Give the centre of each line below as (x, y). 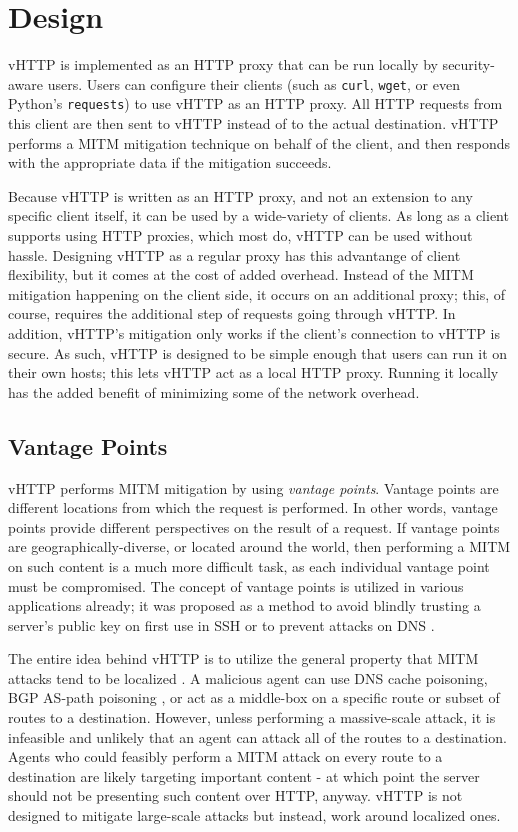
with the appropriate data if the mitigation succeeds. (170, 162)
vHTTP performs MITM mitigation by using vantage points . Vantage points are (253, 487)
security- (468, 64)
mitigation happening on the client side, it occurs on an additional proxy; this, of (256, 293)
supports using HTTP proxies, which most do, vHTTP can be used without (240, 235)
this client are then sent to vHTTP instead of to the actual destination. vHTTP (253, 123)
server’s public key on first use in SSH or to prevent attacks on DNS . (221, 624)
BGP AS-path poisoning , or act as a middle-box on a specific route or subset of (254, 697)
